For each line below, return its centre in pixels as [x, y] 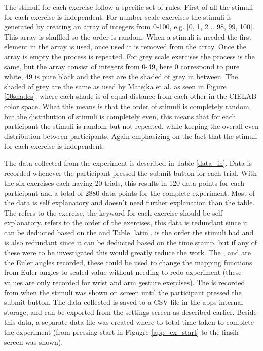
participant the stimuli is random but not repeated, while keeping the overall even [131, 126]
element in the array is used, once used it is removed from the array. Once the [125, 46]
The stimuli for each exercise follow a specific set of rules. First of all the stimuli [129, 7]
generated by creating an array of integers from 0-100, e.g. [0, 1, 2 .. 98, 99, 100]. [129, 27]
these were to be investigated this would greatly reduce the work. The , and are [127, 252]
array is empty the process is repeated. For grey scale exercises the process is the [129, 56]
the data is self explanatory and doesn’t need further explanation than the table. [129, 203]
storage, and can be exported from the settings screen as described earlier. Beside [130, 312]
